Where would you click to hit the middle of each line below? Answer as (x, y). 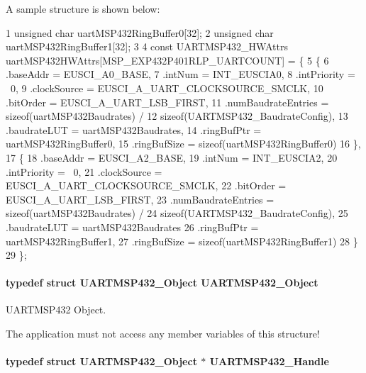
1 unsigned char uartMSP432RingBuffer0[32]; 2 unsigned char (140, 32)
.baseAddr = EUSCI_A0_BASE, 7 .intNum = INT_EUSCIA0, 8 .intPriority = (181, 74)
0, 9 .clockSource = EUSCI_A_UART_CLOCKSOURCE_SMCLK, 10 (167, 88)
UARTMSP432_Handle (269, 361)
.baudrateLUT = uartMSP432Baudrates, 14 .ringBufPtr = (134, 129)
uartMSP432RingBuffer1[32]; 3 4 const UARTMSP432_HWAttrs (147, 46)
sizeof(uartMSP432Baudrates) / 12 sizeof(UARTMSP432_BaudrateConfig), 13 (177, 116)
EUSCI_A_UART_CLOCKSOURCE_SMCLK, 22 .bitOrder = (146, 185)
